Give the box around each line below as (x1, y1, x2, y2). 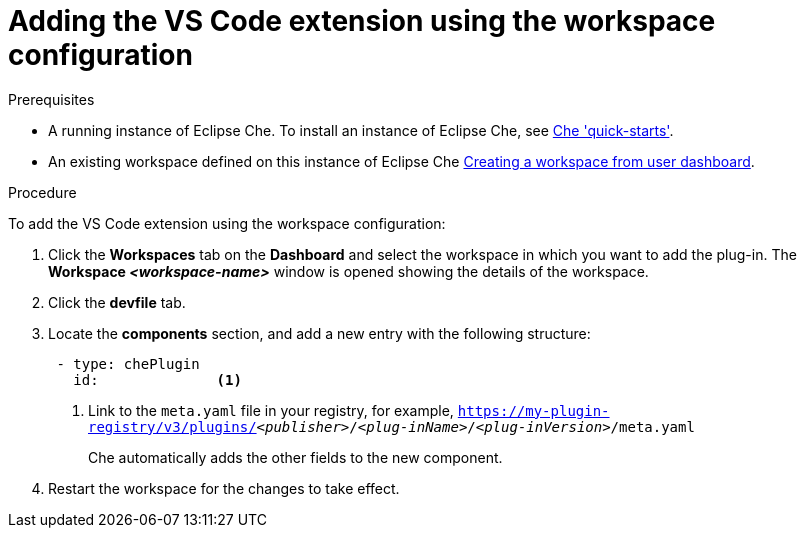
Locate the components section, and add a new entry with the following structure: (48, 324, 591, 342)
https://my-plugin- (457, 402, 610, 419)
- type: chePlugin (56, 355, 200, 372)
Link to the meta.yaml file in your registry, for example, (88, 401, 454, 419)
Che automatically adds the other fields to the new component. (88, 448, 503, 466)
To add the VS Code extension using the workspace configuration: (8, 214, 446, 232)
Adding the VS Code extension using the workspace (8, 4, 716, 38)
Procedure (8, 183, 77, 201)
